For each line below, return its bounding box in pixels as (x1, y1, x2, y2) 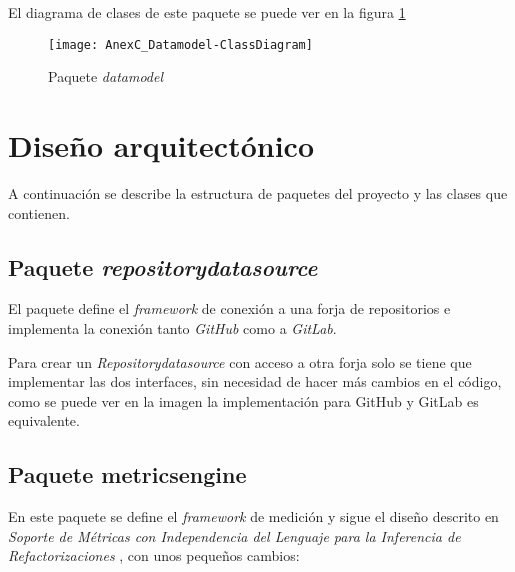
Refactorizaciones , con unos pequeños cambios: (8, 545, 300, 566)
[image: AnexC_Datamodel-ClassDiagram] (48, 37, 313, 52)
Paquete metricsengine (8, 459, 247, 490)
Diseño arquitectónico (8, 125, 314, 166)
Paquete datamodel (48, 66, 164, 87)
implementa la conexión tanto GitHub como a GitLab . (8, 317, 337, 338)
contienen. (8, 202, 70, 223)
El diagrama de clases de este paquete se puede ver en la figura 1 (8, 2, 406, 22)
